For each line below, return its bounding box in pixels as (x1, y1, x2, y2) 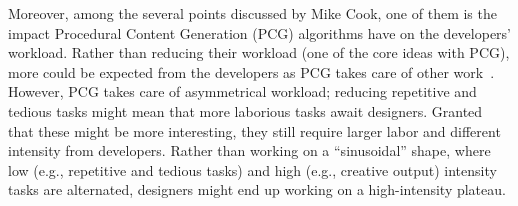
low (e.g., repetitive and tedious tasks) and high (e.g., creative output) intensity (8, 159, 497, 180)
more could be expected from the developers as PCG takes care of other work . (8, 61, 495, 82)
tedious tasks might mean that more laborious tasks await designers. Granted (8, 100, 483, 121)
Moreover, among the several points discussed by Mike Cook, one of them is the (8, 3, 497, 23)
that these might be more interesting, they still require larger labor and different (8, 120, 501, 141)
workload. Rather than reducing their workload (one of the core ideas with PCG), (8, 42, 510, 63)
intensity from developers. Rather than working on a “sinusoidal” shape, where (8, 140, 491, 161)
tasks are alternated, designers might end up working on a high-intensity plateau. (8, 179, 506, 200)
